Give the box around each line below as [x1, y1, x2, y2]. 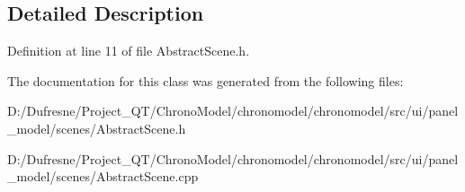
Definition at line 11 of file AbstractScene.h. [7, 41, 250, 60]
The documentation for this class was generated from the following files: [7, 71, 404, 90]
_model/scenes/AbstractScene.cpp [7, 167, 199, 186]
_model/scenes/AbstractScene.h [7, 118, 186, 137]
